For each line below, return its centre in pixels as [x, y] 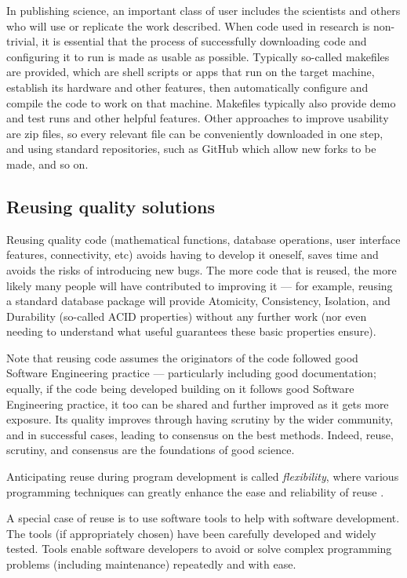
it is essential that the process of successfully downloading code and [204, 41]
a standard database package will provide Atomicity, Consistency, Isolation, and [198, 301]
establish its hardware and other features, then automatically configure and [187, 87]
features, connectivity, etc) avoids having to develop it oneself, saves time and [193, 254]
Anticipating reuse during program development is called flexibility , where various [203, 476]
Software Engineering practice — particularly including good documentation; [191, 373]
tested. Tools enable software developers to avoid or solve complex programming [199, 549]
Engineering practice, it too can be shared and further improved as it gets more [198, 404]
